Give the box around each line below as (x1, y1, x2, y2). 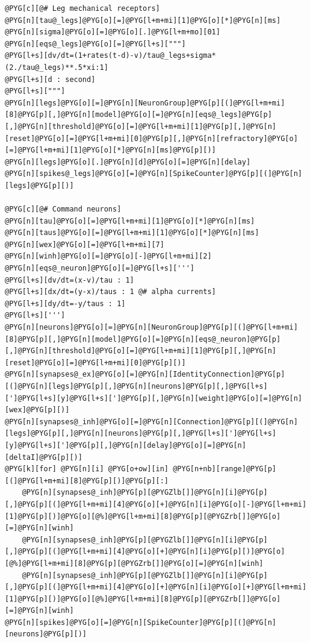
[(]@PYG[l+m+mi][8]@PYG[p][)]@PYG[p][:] (5, 476, 169, 485)
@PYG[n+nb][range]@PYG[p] (173, 465, 277, 474)
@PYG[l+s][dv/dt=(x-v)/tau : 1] (5, 275, 134, 284)
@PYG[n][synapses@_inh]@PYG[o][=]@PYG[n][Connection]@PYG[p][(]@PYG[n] (5, 417, 298, 426)
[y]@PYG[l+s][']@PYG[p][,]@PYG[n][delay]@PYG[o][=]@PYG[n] (5, 441, 246, 450)
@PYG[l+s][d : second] (5, 75, 96, 84)
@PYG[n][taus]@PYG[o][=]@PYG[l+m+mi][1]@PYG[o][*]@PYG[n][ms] (5, 228, 259, 237)
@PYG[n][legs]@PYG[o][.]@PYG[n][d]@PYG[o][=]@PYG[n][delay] (5, 157, 251, 166)
